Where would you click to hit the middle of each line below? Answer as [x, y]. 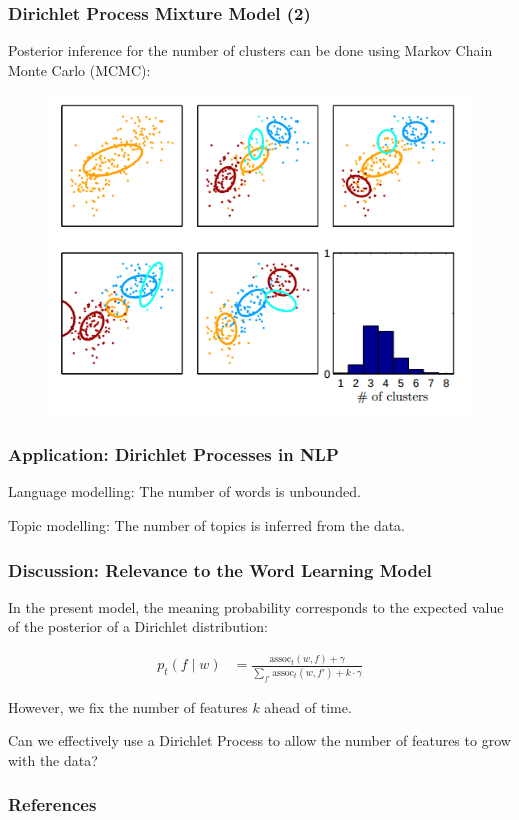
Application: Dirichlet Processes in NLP [173, 454]
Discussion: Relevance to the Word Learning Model [220, 569]
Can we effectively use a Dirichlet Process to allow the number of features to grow [259, 740]
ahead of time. [308, 706]
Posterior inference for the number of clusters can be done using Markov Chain [250, 50]
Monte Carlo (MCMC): [79, 69]
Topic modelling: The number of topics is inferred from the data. [206, 525]
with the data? [53, 759]
